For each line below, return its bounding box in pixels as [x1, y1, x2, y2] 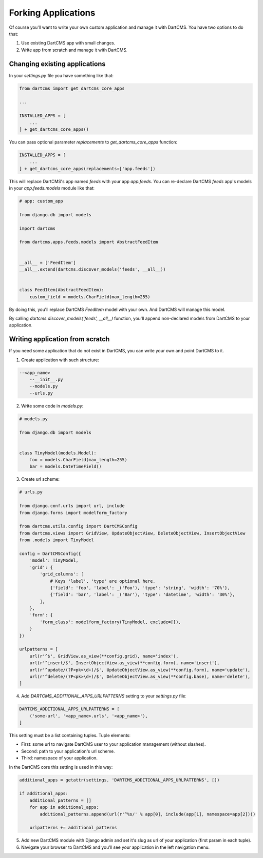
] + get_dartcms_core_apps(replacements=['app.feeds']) [19, 166, 156, 171]
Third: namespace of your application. [21, 755, 98, 761]
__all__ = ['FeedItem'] [19, 260, 76, 266]
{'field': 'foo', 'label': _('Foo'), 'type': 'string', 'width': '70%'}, [50, 585, 230, 591]
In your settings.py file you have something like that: [9, 72, 114, 78]
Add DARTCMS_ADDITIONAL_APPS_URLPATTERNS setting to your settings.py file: [21, 693, 187, 699]
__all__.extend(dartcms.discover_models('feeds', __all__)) [19, 266, 166, 272]
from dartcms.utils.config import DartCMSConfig [19, 524, 138, 529]
